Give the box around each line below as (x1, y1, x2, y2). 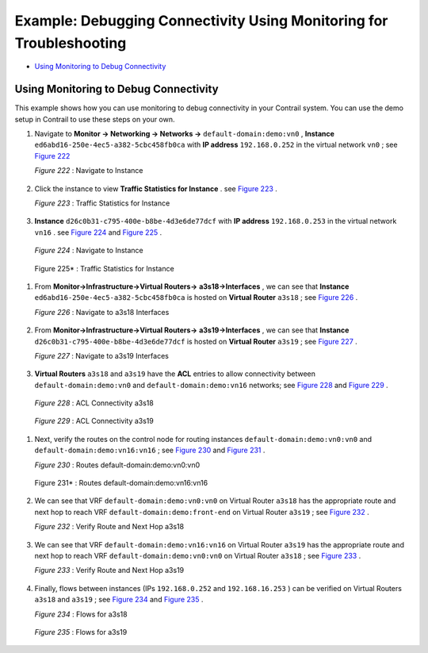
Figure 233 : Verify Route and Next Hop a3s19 (34, 566, 185, 575)
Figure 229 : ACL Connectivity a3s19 (34, 417, 154, 426)
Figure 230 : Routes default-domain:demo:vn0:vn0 (34, 460, 201, 470)
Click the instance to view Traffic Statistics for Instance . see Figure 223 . (34, 183, 277, 194)
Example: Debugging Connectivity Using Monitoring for (14, 12, 388, 29)
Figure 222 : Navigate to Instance (34, 166, 143, 175)
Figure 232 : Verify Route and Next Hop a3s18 (34, 522, 185, 532)
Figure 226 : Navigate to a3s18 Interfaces (34, 307, 170, 317)
